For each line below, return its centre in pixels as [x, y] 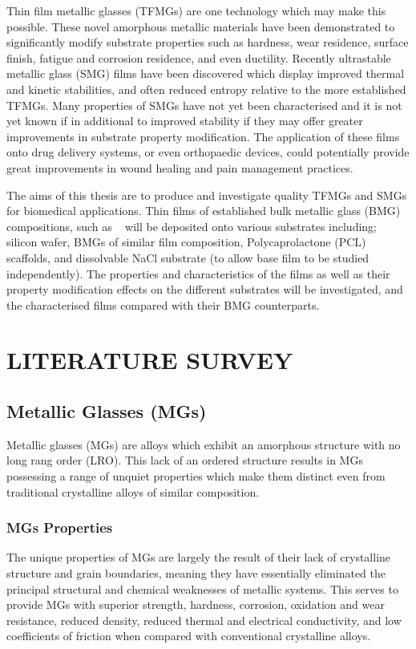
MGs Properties [60, 527]
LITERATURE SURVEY [150, 360]
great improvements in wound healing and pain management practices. [180, 167]
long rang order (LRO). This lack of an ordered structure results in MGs [185, 460]
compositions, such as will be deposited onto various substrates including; [192, 226]
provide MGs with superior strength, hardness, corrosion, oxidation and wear [196, 604]
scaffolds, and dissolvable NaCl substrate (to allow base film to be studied [188, 257]
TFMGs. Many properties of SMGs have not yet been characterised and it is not [204, 105]
